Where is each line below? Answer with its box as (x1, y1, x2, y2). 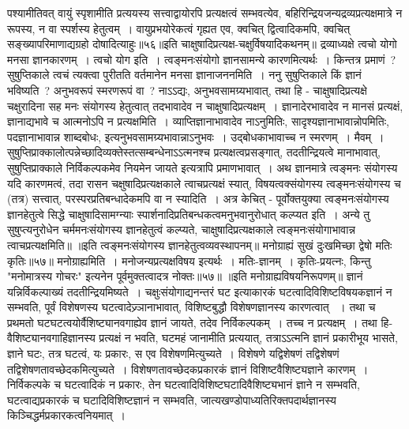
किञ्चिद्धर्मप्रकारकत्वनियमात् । (7, 407, 126, 423)
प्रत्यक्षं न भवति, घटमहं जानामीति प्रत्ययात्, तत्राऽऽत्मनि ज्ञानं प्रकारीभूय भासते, (99, 329, 398, 346)
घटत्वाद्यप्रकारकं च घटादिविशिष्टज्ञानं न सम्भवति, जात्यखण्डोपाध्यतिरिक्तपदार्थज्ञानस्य (7, 391, 336, 408)
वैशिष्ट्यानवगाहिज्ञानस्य (7, 329, 96, 346)
